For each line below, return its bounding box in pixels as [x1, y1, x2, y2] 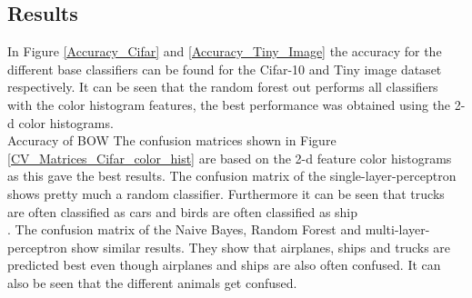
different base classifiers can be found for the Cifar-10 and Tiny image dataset [7, 59, 442, 78]
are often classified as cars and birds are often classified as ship [7, 202, 358, 221]
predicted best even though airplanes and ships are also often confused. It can [7, 255, 441, 274]
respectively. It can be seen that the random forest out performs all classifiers [7, 77, 438, 96]
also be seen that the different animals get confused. [7, 273, 297, 292]
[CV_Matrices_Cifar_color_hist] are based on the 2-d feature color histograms [7, 148, 452, 167]
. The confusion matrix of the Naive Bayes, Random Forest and [7, 220, 361, 239]
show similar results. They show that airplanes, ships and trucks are [71, 237, 451, 256]
